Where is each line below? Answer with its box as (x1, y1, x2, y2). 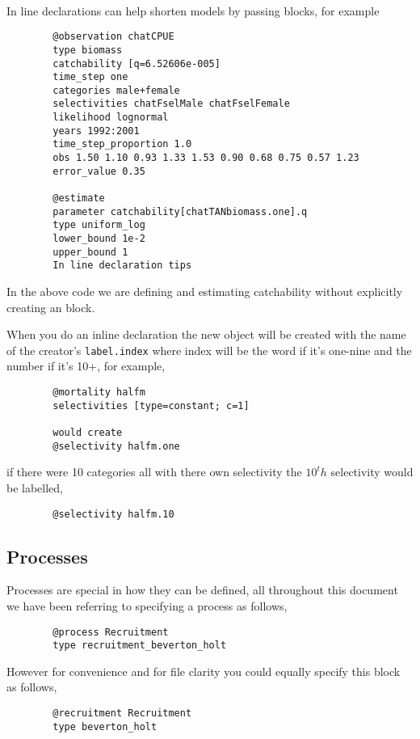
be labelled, (6, 479, 64, 496)
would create (52, 427, 123, 438)
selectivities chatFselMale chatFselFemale (52, 98, 290, 110)
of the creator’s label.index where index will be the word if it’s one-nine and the (6, 341, 412, 358)
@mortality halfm (52, 386, 145, 399)
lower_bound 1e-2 (52, 233, 145, 245)
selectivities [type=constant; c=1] (52, 399, 250, 412)
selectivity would (330, 463, 414, 480)
